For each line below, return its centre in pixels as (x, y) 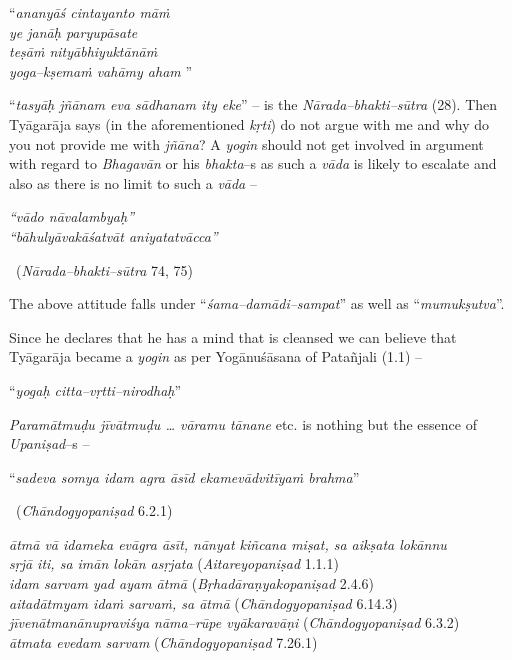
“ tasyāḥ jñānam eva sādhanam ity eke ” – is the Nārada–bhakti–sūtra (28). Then (253, 104)
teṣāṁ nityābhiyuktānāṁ (83, 51)
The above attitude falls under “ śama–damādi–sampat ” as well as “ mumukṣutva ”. (257, 303)
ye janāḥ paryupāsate (73, 31)
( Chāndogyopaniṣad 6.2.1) (94, 510)
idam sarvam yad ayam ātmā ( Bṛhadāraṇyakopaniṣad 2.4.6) (191, 583)
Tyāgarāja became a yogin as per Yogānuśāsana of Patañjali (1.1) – (216, 356)
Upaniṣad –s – (49, 443)
